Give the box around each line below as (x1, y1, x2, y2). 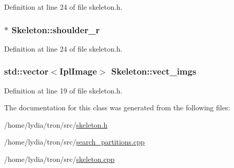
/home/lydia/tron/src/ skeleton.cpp (4, 154, 115, 164)
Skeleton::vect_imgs (111, 65, 197, 78)
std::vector (4, 65, 49, 78)
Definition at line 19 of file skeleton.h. (4, 85, 123, 95)
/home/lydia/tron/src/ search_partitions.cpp (4, 136, 145, 147)
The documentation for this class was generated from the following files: (4, 102, 230, 113)
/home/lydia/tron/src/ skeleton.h (4, 119, 108, 130)
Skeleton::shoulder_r (11, 23, 100, 36)
